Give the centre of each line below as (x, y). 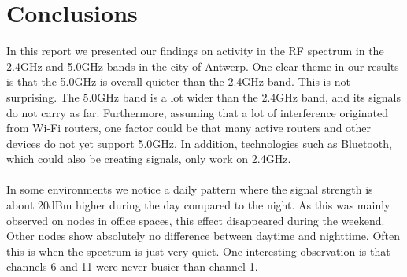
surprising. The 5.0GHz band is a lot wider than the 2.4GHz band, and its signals (203, 96)
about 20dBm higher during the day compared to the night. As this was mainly (198, 205)
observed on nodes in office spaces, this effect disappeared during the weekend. (196, 220)
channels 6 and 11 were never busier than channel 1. (132, 266)
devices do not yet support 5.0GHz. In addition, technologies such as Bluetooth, (199, 143)
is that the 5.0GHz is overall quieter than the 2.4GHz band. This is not (178, 81)
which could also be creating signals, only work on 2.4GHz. (149, 159)
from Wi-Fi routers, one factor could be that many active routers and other (189, 128)
